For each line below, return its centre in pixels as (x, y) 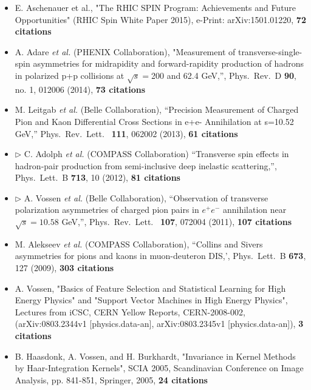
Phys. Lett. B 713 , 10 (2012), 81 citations (97, 177)
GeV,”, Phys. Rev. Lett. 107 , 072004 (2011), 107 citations (177, 222)
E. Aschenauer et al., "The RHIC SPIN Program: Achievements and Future (155, 7)
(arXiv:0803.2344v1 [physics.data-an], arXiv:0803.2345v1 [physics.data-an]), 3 (159, 324)
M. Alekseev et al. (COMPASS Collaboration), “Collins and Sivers (139, 244)
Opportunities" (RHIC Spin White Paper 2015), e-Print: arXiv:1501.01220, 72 (160, 19)
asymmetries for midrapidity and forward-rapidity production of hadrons (168, 63)
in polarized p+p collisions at (70, 75)
